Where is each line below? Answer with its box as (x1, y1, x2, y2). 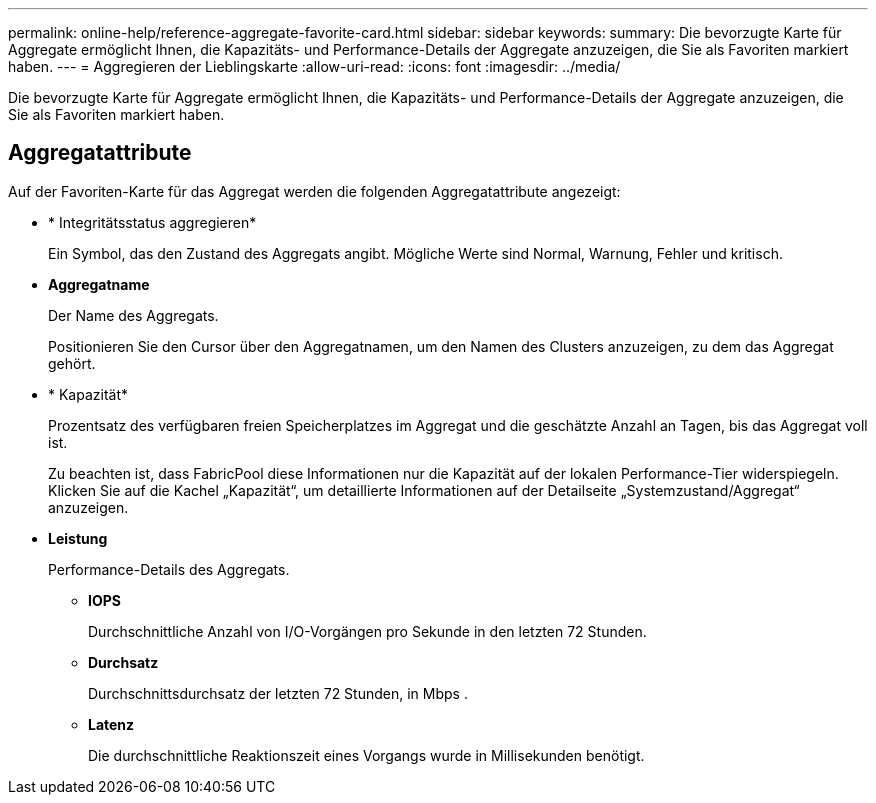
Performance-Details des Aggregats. (48, 560, 290, 578)
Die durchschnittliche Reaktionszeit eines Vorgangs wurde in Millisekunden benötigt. (88, 746, 645, 764)
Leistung (48, 529, 108, 547)
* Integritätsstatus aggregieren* (48, 213, 257, 231)
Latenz (88, 715, 135, 733)
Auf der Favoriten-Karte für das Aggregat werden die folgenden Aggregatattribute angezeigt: (8, 182, 621, 200)
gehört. (48, 354, 96, 372)
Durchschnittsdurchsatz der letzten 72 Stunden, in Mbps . (88, 684, 468, 702)
